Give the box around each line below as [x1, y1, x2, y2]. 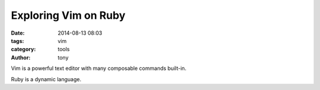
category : [11, 46, 36, 53]
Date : [11, 29, 25, 36]
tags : [11, 37, 24, 44]
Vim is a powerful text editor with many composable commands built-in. [11, 65, 187, 72]
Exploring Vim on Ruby [11, 9, 126, 22]
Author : [11, 54, 31, 61]
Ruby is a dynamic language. [11, 75, 82, 82]
